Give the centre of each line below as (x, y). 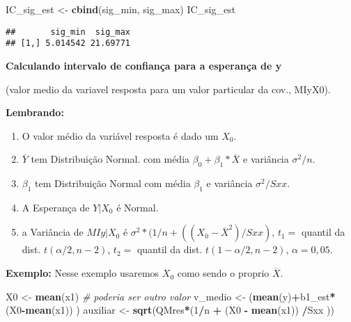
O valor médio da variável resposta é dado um (120, 135)
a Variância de (53, 232)
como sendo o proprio (223, 273)
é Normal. (138, 207)
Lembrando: (35, 112)
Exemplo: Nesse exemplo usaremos (83, 273)
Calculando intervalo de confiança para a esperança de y (144, 65)
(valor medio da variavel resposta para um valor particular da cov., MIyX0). (168, 89)
